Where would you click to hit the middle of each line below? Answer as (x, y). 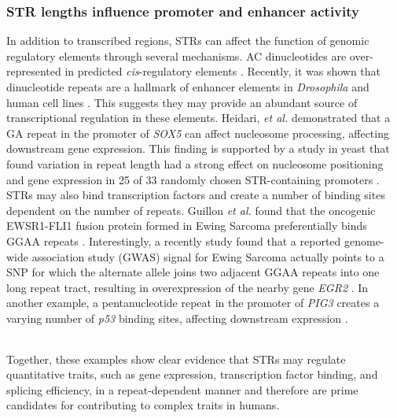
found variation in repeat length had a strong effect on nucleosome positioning (195, 163)
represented (34, 71)
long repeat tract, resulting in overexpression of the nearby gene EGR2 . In (187, 287)
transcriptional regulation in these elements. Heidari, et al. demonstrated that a (198, 118)
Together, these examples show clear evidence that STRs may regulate (176, 359)
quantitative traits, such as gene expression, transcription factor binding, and (192, 374)
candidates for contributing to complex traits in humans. (143, 405)
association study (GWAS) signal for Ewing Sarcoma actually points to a (208, 256)
